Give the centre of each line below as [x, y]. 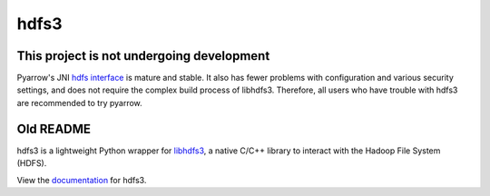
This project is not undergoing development [143, 56]
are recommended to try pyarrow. [79, 103]
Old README [54, 128]
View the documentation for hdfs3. [82, 180]
